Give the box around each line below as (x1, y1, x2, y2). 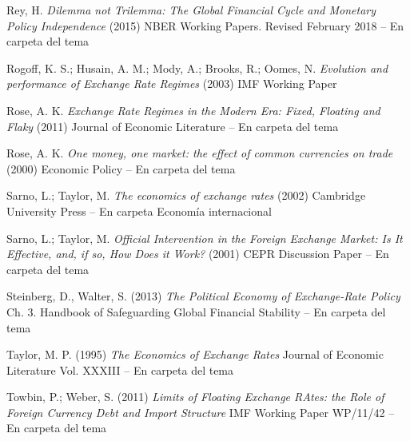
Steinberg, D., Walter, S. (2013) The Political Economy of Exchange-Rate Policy (6, 288, 400, 304)
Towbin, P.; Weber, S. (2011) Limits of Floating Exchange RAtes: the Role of (6, 388, 384, 405)
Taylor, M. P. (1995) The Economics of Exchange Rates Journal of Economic (6, 346, 384, 363)
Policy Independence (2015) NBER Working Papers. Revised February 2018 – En (6, 17, 404, 34)
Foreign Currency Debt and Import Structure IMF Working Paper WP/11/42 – (6, 403, 395, 420)
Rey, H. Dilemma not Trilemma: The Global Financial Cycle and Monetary (6, 2, 376, 18)
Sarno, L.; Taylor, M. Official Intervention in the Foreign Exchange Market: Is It (6, 229, 403, 246)
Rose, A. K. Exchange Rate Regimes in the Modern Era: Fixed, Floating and (6, 101, 380, 118)
